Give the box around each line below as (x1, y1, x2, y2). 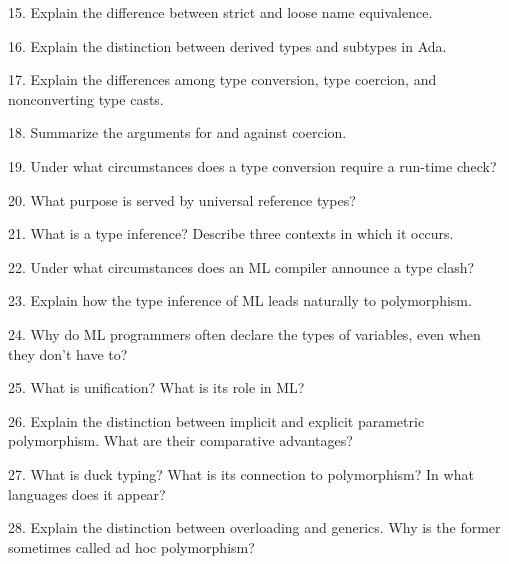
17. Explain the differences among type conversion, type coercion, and (8, 69, 437, 90)
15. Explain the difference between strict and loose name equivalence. (8, 2, 433, 22)
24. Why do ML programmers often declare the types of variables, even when (8, 323, 481, 344)
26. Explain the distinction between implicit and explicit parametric (8, 410, 425, 431)
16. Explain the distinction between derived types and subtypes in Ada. (8, 35, 447, 56)
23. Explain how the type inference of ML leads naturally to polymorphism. (8, 290, 472, 311)
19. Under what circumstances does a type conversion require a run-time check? (8, 155, 497, 176)
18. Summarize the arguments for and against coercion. (8, 122, 347, 143)
